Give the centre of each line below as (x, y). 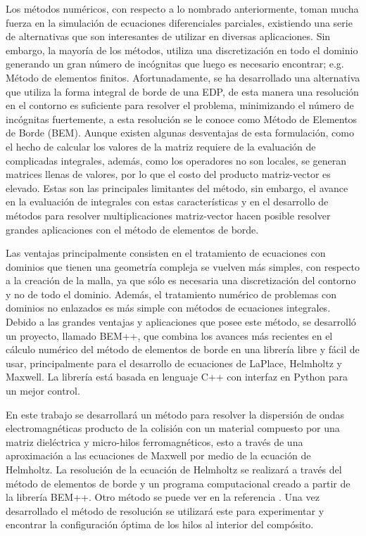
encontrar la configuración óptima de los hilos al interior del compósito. (160, 524)
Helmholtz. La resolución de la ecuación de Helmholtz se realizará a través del (174, 469)
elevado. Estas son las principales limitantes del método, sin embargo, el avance (177, 187)
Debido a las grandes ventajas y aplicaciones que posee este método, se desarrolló (181, 322)
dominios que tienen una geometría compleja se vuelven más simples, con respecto (183, 266)
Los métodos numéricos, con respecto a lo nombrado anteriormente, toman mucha (182, 8)
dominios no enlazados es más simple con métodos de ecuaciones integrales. (168, 308)
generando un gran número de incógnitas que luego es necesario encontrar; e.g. (175, 64)
